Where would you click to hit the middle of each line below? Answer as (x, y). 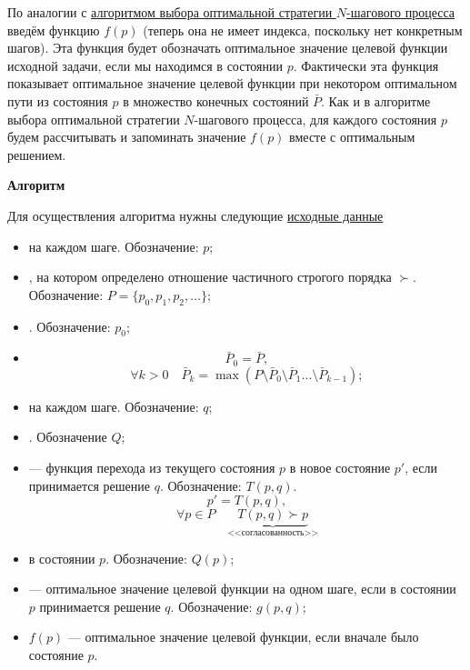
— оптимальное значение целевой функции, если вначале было (243, 637)
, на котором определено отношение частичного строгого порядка (210, 277)
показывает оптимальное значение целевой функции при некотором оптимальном (232, 83)
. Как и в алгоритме (376, 100)
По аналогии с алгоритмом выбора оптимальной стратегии (170, 12)
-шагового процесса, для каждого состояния (315, 119)
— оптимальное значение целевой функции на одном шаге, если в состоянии (242, 589)
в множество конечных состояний (216, 100)
